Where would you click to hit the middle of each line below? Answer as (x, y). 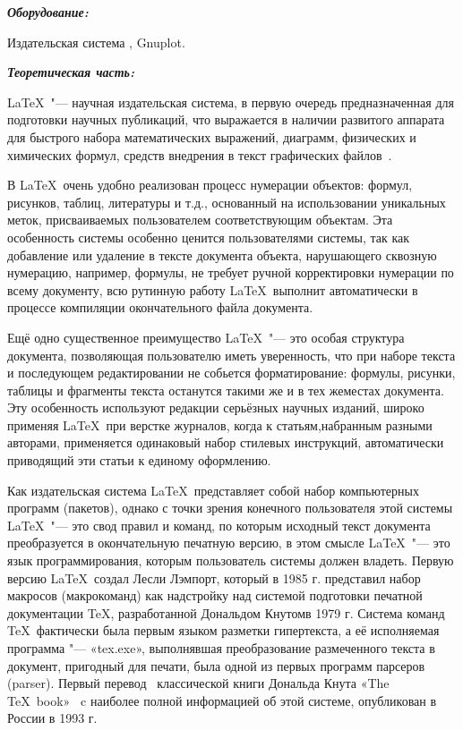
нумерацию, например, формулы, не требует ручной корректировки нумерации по (231, 272)
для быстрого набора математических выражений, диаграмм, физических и (212, 136)
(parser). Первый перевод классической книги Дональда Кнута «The (198, 683)
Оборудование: (48, 12)
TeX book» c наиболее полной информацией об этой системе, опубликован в (222, 700)
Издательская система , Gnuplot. (96, 42)
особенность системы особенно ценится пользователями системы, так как (209, 237)
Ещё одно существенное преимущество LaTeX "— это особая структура (206, 337)
